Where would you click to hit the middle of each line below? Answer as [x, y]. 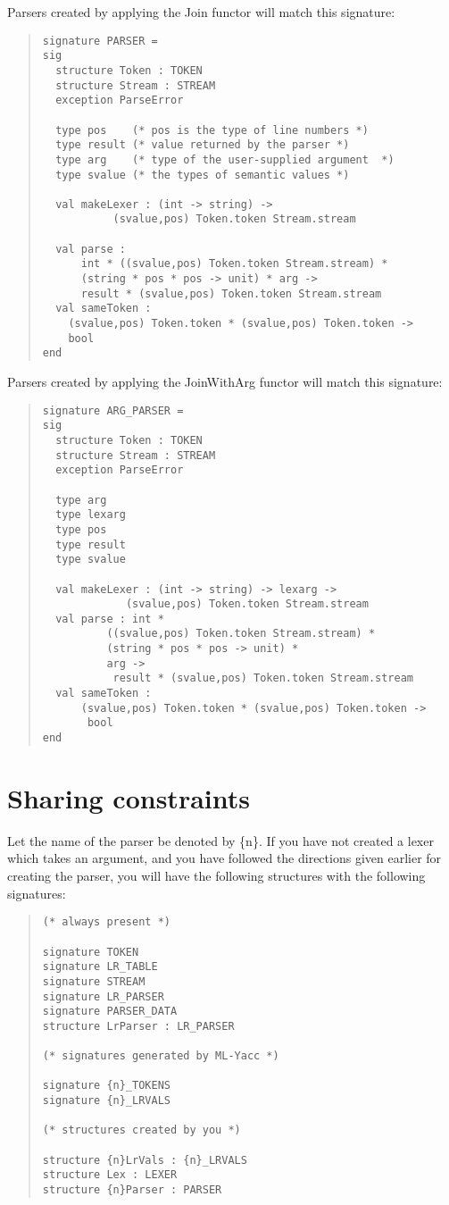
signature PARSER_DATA [110, 1012]
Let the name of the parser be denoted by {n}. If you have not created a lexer [220, 840]
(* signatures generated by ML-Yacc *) [161, 1056]
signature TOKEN [91, 952]
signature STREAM [94, 981]
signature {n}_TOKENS [106, 1086]
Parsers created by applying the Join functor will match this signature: [201, 12]
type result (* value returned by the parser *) [203, 145]
